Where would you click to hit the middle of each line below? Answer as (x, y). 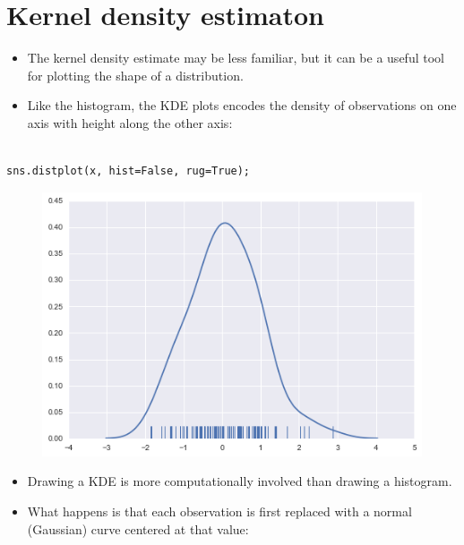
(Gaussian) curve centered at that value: (138, 528)
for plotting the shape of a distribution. (135, 75)
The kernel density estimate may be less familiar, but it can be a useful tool (236, 58)
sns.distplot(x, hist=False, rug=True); (129, 171)
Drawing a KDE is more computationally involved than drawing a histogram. (240, 481)
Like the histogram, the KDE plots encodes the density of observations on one (242, 105)
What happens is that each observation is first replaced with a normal (219, 511)
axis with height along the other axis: (130, 122)
